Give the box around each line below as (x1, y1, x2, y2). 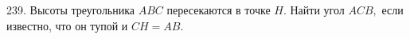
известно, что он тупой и (6, 17, 128, 33)
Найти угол (290, 2, 345, 18)
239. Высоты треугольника (6, 2, 135, 18)
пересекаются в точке (166, 2, 271, 18)
